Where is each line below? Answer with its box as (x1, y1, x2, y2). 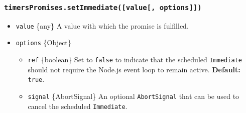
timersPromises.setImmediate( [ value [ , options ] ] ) (4, 3, 202, 12)
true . (28, 74, 45, 84)
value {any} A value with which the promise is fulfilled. (16, 20, 189, 31)
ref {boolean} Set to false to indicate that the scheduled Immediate (28, 54, 242, 65)
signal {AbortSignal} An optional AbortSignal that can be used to (28, 91, 239, 101)
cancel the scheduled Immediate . (28, 100, 128, 111)
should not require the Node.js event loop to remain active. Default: (28, 64, 240, 74)
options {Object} (16, 37, 71, 48)
